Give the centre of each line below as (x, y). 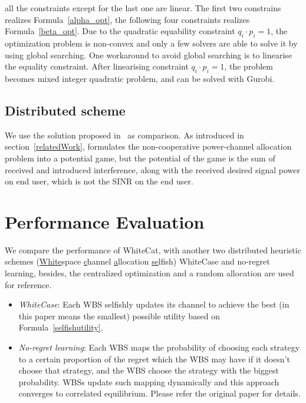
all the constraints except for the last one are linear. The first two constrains (143, 8)
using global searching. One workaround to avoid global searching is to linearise (149, 54)
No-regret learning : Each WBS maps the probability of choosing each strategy (159, 347)
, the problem (249, 66)
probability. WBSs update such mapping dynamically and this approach (149, 381)
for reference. (28, 284)
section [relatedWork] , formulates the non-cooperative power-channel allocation (148, 146)
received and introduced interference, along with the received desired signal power (152, 169)
